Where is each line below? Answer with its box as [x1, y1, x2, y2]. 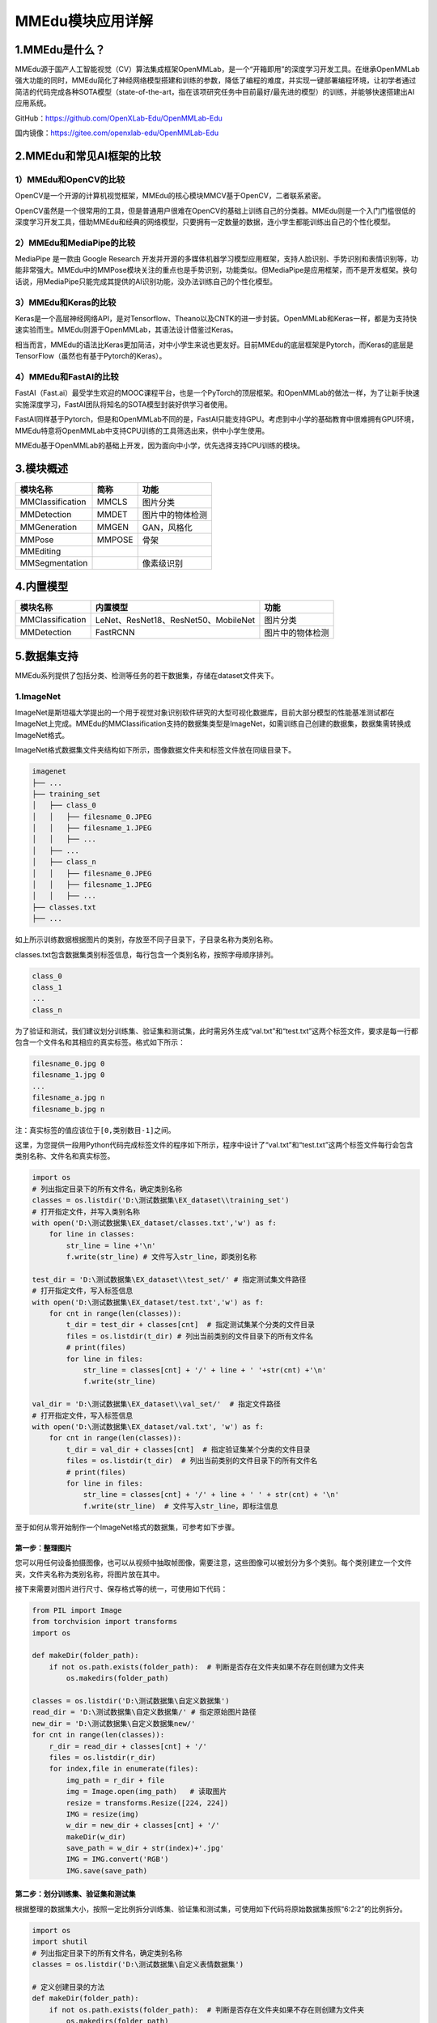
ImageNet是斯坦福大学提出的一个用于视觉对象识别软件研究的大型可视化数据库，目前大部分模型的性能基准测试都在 [15, 707, 395, 717]
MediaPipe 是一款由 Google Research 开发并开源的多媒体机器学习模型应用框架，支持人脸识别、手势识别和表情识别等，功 [15, 254, 418, 264]
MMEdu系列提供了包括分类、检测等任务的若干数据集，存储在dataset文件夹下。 [15, 670, 278, 680]
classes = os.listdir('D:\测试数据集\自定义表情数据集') [32, 1960, 244, 1969]
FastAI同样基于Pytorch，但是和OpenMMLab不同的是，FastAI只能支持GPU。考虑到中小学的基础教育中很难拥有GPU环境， [15, 414, 418, 424]
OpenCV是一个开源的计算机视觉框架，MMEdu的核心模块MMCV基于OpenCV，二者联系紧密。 [15, 191, 325, 201]
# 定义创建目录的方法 [32, 1983, 105, 1991]
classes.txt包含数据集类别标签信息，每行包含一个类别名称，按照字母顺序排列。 [15, 949, 278, 959]
